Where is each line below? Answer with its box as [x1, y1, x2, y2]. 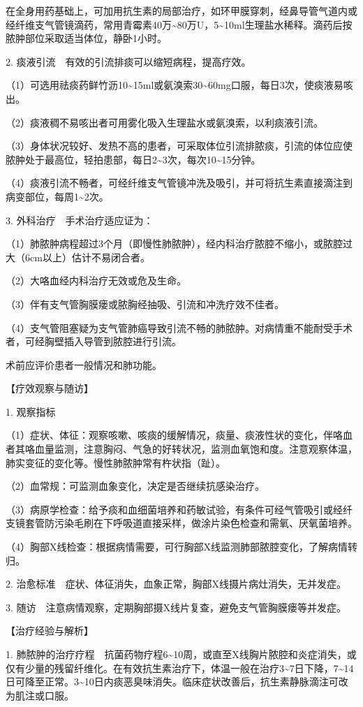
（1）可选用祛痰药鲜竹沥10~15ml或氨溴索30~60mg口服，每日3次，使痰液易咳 [6, 78, 353, 92]
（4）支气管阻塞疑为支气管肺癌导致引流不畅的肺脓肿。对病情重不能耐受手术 [6, 320, 353, 335]
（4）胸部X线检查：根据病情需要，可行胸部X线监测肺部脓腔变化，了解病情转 [6, 539, 357, 554]
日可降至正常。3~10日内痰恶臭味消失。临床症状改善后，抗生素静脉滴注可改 [6, 674, 348, 689]
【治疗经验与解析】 [6, 623, 94, 638]
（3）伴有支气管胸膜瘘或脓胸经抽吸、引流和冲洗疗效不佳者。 [6, 296, 284, 311]
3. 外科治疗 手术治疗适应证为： [6, 212, 154, 227]
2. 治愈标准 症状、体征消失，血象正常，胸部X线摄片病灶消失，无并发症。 [6, 576, 347, 591]
